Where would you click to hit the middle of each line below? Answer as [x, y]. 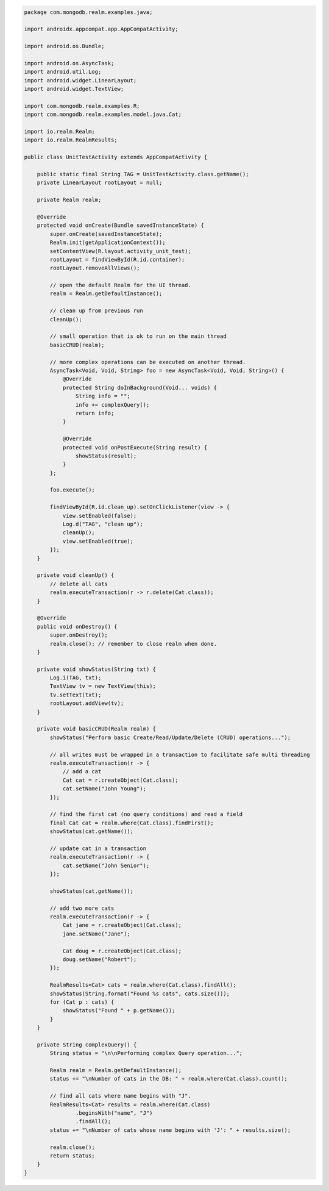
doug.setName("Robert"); [100, 959]
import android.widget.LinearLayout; [80, 80]
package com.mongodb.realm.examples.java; [88, 12]
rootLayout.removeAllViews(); [95, 268]
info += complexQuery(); [112, 405]
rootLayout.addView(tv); [87, 703]
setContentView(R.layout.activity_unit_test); [120, 251]
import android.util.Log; [63, 72]
